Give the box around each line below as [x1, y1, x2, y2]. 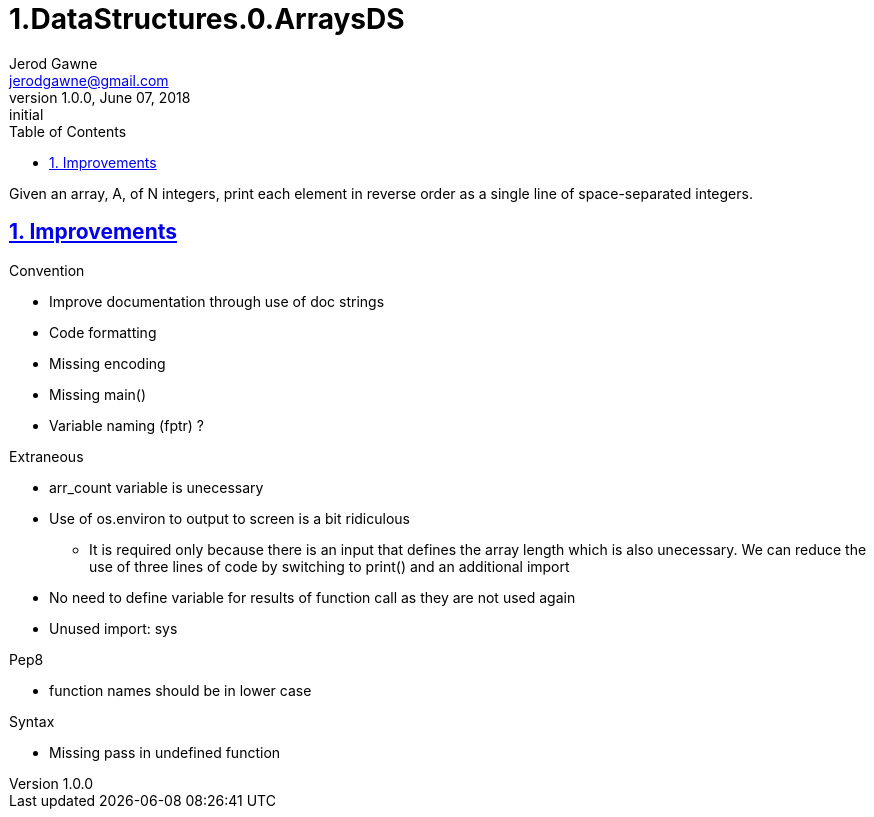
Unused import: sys [49, 619, 178, 637]
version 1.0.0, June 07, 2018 [9, 88, 191, 106]
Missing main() [49, 385, 147, 403]
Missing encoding [49, 354, 166, 372]
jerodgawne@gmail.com [9, 71, 169, 89]
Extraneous [9, 447, 84, 465]
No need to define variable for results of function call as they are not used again [49, 588, 576, 606]
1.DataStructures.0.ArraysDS [9, 2, 405, 36]
